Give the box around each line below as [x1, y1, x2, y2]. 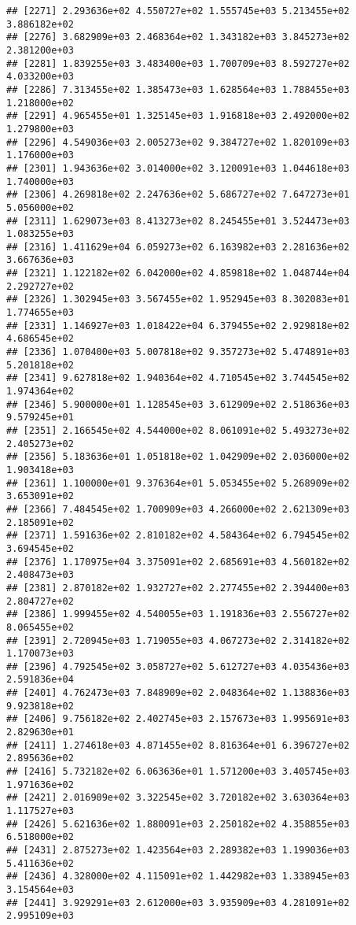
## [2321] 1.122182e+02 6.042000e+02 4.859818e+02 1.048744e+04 [6, 268, 350, 279]
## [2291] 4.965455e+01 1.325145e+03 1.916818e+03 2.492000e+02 [6, 110, 350, 122]
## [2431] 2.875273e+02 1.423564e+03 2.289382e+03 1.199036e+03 [6, 845, 350, 856]
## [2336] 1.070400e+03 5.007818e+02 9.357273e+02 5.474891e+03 [6, 346, 350, 358]
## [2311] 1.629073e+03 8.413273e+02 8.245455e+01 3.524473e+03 [6, 215, 350, 227]
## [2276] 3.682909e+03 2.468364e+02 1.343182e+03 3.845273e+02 [6, 31, 350, 43]
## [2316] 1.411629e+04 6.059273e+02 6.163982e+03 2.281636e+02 [6, 241, 350, 253]
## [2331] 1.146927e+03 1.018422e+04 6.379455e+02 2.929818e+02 [6, 320, 350, 331]
